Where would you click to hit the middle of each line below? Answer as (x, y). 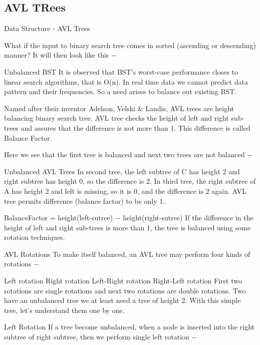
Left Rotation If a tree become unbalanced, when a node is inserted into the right (129, 327)
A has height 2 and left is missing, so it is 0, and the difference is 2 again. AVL (125, 191)
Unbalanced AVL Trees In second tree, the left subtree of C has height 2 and (122, 171)
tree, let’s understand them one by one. (64, 310)
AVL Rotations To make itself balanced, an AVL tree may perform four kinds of (127, 254)
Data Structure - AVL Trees (47, 28)
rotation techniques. (35, 237)
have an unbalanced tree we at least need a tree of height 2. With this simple (122, 300)
